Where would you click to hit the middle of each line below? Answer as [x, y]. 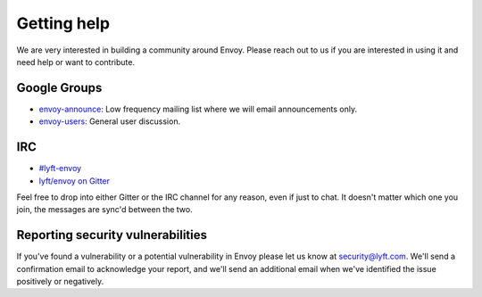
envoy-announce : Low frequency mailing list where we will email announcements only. [198, 109]
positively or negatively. [60, 281]
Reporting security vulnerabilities [112, 235]
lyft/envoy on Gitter [75, 181]
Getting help [63, 23]
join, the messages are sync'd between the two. [104, 210]
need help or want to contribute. [76, 62]
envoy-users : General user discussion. [110, 121]
